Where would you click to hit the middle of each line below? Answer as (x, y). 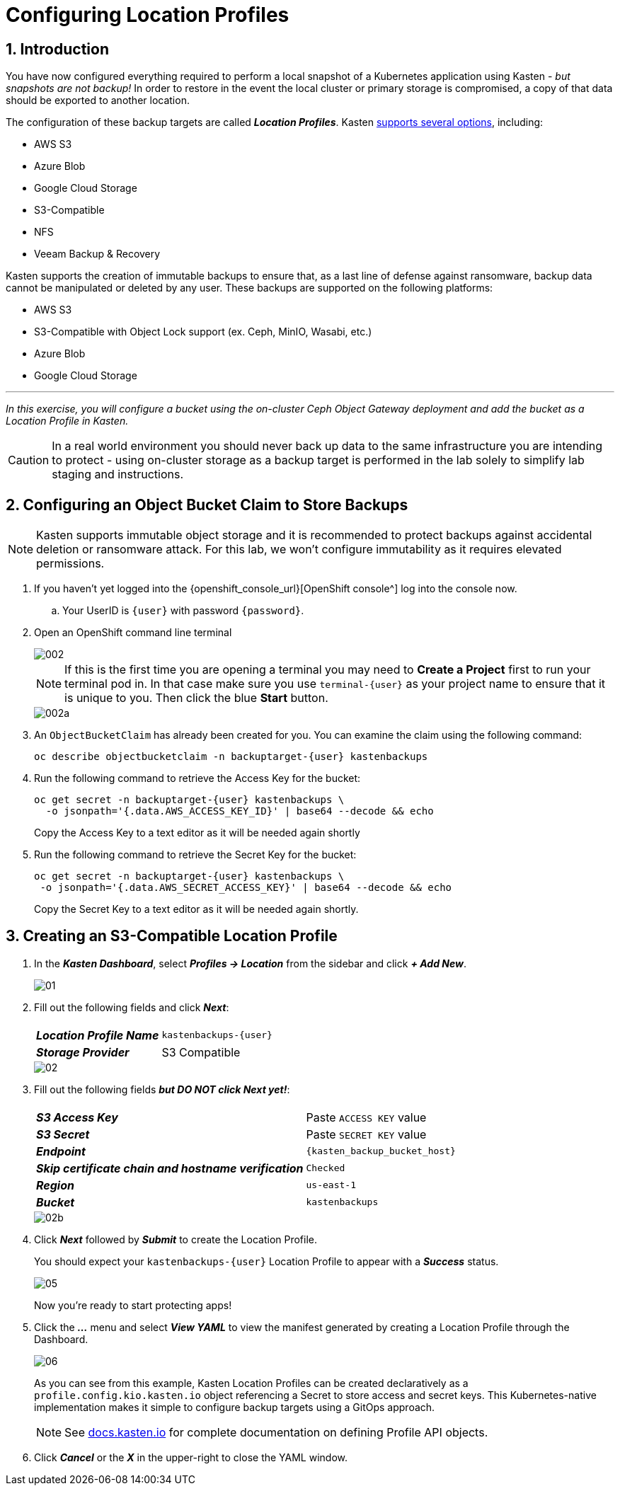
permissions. (70, 564)
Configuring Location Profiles (148, 15)
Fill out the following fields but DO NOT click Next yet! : (162, 1089)
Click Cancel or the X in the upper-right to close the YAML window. (191, 1457)
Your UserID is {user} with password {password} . (183, 611)
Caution (29, 460)
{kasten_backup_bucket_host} (381, 1151)
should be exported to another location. (98, 100)
